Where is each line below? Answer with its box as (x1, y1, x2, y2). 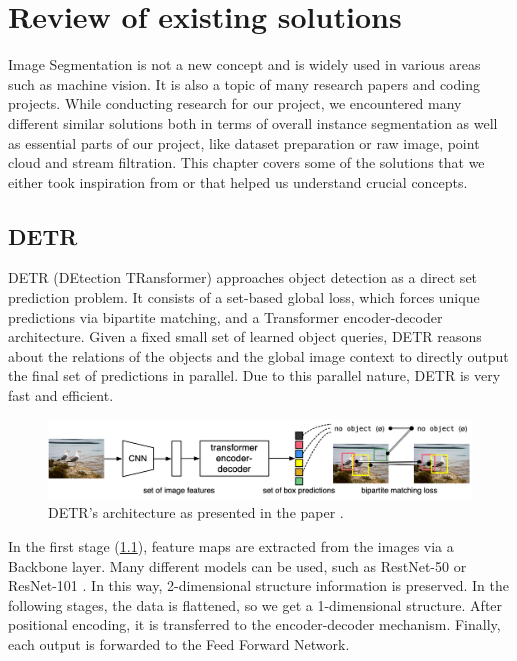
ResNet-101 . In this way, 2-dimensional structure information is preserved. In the (8, 575, 509, 596)
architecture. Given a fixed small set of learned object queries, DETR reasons (8, 326, 482, 347)
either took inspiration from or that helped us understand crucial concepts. (8, 171, 468, 192)
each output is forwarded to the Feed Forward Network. (8, 633, 350, 654)
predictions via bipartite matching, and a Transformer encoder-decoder (8, 306, 443, 327)
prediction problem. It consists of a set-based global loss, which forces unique (8, 287, 480, 308)
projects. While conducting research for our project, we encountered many (8, 93, 462, 114)
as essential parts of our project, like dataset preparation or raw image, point (8, 132, 480, 153)
